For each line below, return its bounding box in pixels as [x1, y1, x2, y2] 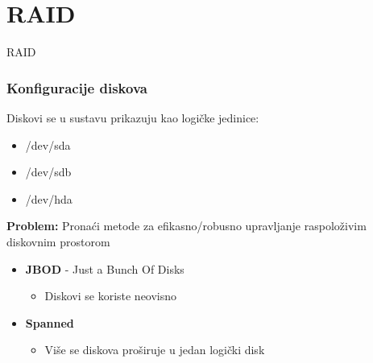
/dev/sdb [25, 163, 72, 180]
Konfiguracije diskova [6, 77, 147, 97]
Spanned [25, 314, 74, 331]
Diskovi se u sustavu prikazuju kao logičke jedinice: [6, 109, 259, 126]
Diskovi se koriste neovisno [44, 287, 177, 304]
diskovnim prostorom [6, 233, 110, 250]
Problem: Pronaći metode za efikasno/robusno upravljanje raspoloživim [6, 217, 367, 234]
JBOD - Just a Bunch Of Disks [25, 260, 184, 277]
